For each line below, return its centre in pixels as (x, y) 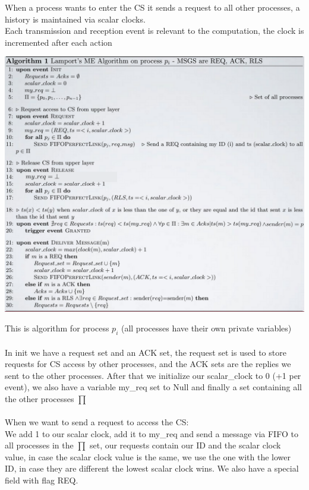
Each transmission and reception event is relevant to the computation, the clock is (154, 31)
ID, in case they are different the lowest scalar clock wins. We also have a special (152, 468)
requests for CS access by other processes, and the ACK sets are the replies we (148, 364)
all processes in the (39, 445)
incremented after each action (59, 42)
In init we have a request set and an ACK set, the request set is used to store (146, 352)
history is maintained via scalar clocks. (75, 19)
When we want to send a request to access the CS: (97, 422)
